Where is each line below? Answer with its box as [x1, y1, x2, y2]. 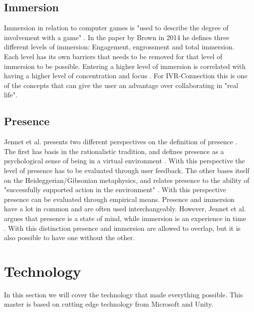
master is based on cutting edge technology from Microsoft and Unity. [4, 299, 213, 309]
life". [4, 89, 18, 100]
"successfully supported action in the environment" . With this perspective [4, 184, 226, 195]
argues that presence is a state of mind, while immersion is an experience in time [4, 213, 246, 223]
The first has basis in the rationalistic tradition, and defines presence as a [4, 146, 224, 156]
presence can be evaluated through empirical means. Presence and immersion [4, 194, 234, 204]
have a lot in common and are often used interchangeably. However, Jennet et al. [4, 203, 246, 214]
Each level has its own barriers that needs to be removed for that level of [4, 51, 223, 61]
